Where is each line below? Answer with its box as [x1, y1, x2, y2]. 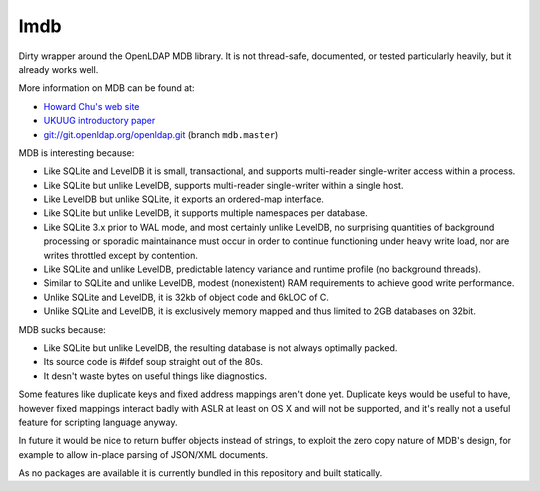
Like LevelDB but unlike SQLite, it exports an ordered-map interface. [43, 193, 325, 205]
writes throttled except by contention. [43, 249, 199, 261]
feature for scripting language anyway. [18, 416, 178, 428]
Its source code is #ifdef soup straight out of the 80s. [43, 356, 264, 368]
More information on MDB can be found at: [18, 82, 195, 94]
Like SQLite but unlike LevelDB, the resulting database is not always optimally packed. [43, 341, 398, 354]
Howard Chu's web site [43, 100, 140, 112]
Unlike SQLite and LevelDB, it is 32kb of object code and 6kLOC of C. [43, 291, 330, 303]
